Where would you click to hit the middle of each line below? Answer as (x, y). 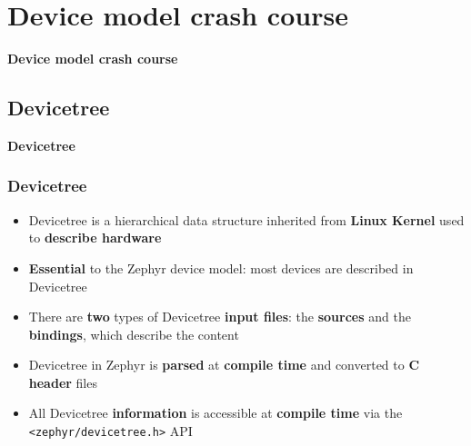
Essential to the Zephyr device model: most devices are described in (221, 268)
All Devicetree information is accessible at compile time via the (215, 413)
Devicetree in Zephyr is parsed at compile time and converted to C (224, 365)
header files (63, 382)
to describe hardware (95, 238)
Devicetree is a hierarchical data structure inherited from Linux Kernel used (246, 219)
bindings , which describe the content (134, 334)
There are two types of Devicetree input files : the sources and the (220, 317)
